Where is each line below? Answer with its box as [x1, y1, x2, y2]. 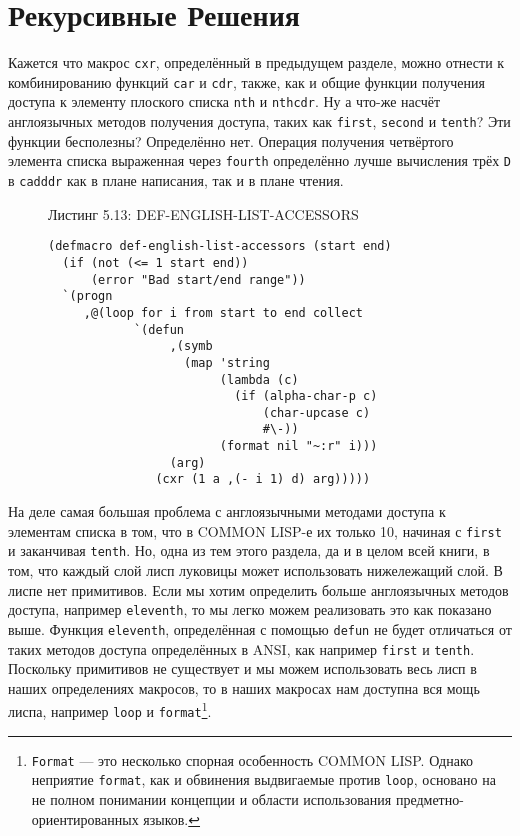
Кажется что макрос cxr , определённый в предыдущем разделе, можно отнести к [8, 52, 505, 73]
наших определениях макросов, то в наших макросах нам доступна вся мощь [8, 677, 480, 698]
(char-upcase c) [262, 405, 371, 420]
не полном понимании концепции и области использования [31, 788, 392, 809]
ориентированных [31, 808, 139, 829]
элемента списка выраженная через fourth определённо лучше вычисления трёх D [8, 150, 512, 171]
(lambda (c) [219, 372, 299, 387]
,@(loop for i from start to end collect [83, 305, 363, 320]
